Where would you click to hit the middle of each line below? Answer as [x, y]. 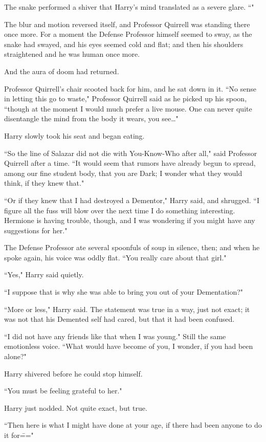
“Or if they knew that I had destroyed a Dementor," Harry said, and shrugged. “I [132, 200]
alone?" [15, 356]
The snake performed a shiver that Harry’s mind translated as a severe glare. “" [129, 7]
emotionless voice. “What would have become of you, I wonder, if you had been [129, 346]
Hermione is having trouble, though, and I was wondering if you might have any [130, 220]
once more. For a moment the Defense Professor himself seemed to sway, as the [128, 34]
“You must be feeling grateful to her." [63, 391]
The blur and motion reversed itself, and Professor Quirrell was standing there [127, 24]
